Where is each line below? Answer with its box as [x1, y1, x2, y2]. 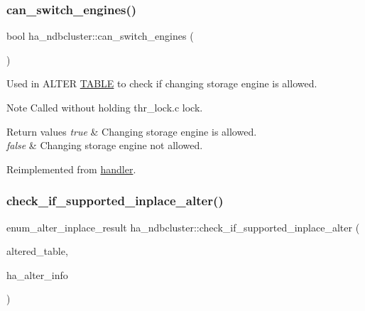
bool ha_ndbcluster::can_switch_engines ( [6, 28, 194, 43]
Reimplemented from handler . [6, 161, 136, 176]
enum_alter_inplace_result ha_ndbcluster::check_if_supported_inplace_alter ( [6, 219, 360, 234]
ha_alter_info [6, 267, 68, 282]
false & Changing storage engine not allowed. [6, 138, 203, 153]
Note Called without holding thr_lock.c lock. [6, 100, 203, 114]
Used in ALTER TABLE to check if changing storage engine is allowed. [6, 76, 317, 91]
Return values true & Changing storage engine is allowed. [6, 124, 257, 138]
